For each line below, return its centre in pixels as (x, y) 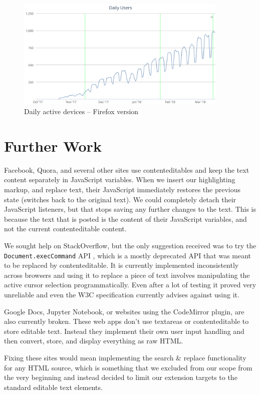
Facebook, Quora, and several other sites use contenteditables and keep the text (127, 169)
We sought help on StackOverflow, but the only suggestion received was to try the (130, 245)
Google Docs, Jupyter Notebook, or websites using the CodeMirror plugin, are (124, 311)
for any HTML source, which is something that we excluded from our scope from (128, 367)
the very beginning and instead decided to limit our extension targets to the (121, 377)
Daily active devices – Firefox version (81, 111)
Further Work (53, 145)
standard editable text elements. (53, 387)
